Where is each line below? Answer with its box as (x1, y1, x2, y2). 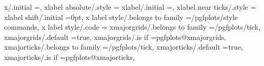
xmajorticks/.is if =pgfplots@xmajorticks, (4, 51, 135, 62)
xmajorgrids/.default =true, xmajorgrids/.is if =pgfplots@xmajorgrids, (4, 31, 227, 42)
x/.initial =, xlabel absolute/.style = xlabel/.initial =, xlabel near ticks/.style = (4, 2, 256, 12)
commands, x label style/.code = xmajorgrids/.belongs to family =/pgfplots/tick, (4, 21, 260, 32)
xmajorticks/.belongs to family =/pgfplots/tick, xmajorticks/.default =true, (4, 41, 243, 52)
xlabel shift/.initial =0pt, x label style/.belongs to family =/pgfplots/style (4, 11, 238, 22)
